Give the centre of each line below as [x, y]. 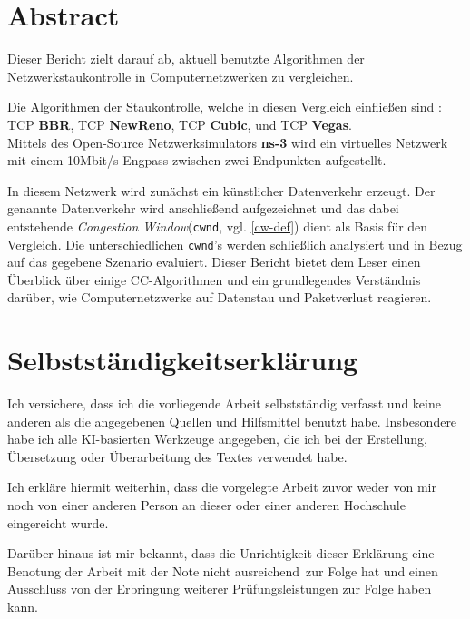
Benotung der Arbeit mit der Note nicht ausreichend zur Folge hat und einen [223, 570]
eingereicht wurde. [58, 522]
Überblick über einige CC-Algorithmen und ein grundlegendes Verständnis [214, 279]
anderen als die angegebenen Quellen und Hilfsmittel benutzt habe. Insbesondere [232, 421]
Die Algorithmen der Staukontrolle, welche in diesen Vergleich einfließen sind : [225, 107]
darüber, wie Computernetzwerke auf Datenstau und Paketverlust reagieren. [220, 297]
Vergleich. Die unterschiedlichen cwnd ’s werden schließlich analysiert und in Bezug [235, 244]
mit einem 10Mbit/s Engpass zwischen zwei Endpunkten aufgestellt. [197, 160]
